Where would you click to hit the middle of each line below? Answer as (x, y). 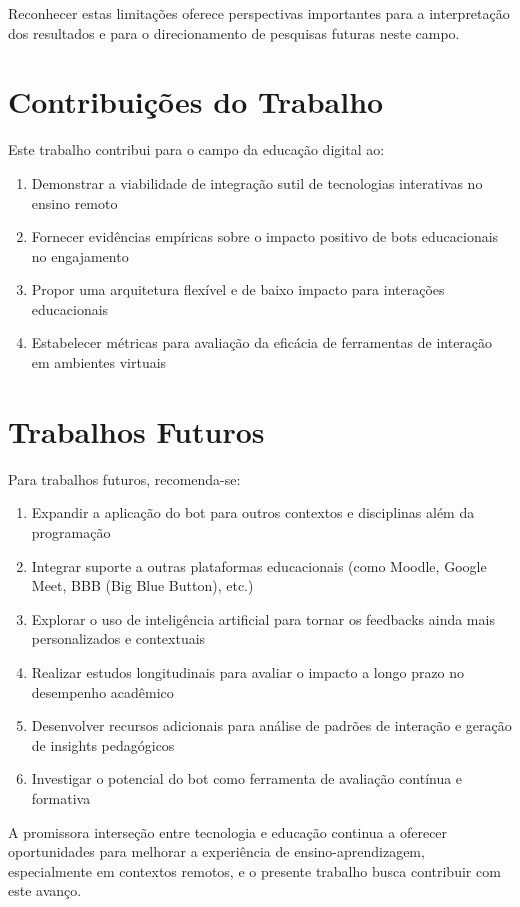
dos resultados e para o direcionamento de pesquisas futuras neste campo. (234, 32)
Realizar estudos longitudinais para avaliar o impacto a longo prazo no (248, 671)
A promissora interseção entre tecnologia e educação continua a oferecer (228, 831)
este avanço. (45, 890)
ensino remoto (74, 202)
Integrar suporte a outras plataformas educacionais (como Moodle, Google (259, 565)
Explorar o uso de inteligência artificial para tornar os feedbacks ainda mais (263, 618)
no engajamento (80, 255)
